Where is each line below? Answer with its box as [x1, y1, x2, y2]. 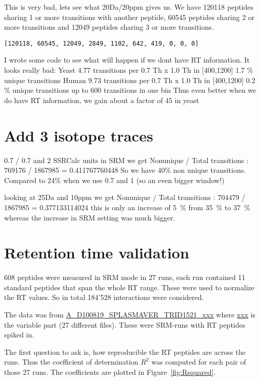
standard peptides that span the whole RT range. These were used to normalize [4, 282, 254, 292]
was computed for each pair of [151, 356, 246, 367]
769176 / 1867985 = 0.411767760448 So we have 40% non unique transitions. [4, 165, 246, 175]
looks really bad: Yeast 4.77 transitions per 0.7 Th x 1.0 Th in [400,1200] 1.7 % [4, 65, 253, 75]
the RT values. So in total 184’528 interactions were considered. [4, 292, 204, 303]
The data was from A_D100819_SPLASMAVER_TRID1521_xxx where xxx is [4, 309, 256, 319]
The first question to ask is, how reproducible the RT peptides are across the [4, 346, 246, 357]
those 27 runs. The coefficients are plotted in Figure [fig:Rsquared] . [4, 366, 216, 377]
